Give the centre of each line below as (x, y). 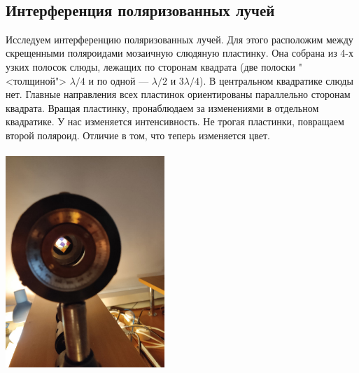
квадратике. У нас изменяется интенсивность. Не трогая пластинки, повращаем (175, 121)
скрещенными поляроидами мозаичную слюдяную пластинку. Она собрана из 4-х (179, 53)
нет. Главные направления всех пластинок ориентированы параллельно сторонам (178, 94)
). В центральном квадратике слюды (276, 80)
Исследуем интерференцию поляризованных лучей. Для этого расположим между (179, 39)
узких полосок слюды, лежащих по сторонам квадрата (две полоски (151, 66)
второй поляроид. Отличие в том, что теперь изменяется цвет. (138, 135)
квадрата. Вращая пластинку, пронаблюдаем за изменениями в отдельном (162, 107)
